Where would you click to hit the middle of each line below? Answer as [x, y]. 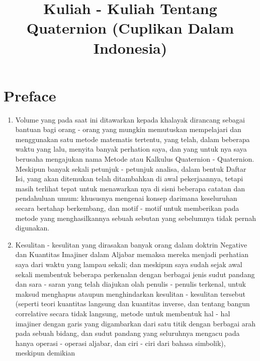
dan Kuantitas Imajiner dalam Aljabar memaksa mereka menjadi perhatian [132, 254]
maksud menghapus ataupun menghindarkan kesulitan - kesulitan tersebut [130, 293]
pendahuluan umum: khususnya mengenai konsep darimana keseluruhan [126, 198]
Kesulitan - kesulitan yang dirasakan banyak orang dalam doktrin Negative [131, 244]
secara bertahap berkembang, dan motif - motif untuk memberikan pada [127, 208]
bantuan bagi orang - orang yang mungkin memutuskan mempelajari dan [128, 129]
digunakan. [32, 228]
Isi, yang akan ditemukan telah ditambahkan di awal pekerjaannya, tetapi [129, 178]
